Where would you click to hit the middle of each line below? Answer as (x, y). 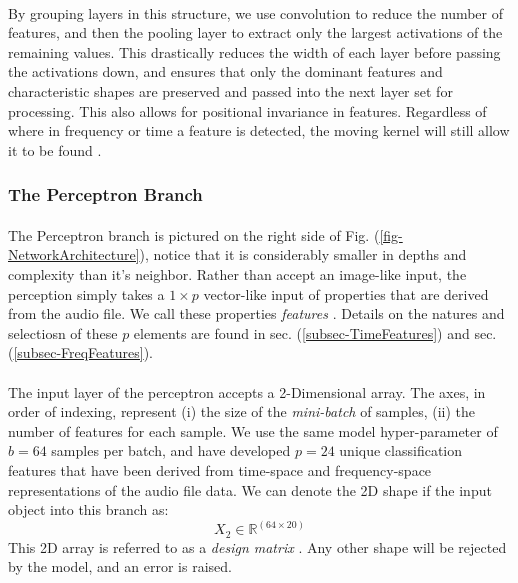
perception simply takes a (86, 293)
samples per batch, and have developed (171, 450)
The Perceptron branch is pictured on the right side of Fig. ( (194, 234)
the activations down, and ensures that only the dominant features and (225, 71)
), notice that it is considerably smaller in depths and (303, 254)
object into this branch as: (88, 509)
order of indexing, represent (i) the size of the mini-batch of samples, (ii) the (242, 411)
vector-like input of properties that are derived (346, 293)
